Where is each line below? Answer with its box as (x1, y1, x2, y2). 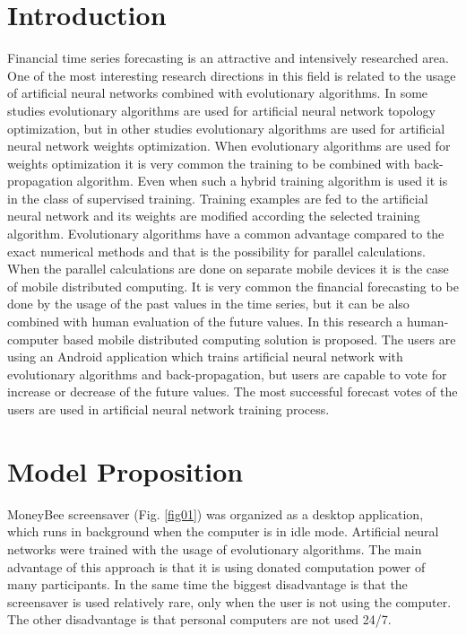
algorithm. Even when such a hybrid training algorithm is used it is (76, 171, 448, 190)
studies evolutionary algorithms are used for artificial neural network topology (7, 100, 436, 119)
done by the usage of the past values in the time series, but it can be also (7, 294, 410, 313)
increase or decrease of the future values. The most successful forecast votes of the (7, 382, 458, 401)
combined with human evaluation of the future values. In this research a (7, 312, 403, 331)
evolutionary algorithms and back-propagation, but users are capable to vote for (7, 364, 447, 383)
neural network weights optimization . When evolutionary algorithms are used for (7, 136, 451, 155)
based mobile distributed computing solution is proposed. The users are (63, 329, 456, 348)
